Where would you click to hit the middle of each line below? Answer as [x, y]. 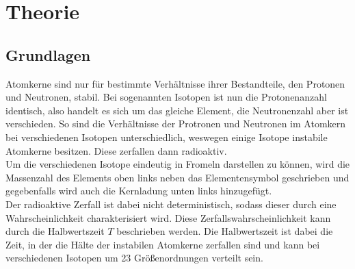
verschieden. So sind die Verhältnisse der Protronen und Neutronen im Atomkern [176, 124]
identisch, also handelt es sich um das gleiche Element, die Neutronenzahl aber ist [177, 110]
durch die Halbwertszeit [55, 231]
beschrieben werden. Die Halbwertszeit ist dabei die [225, 231]
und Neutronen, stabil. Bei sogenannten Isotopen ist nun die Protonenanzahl [166, 97]
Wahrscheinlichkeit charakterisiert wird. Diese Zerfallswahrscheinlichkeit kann [168, 217]
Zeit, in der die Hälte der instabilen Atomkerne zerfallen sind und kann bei [163, 244]
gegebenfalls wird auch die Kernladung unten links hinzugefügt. [139, 191]
